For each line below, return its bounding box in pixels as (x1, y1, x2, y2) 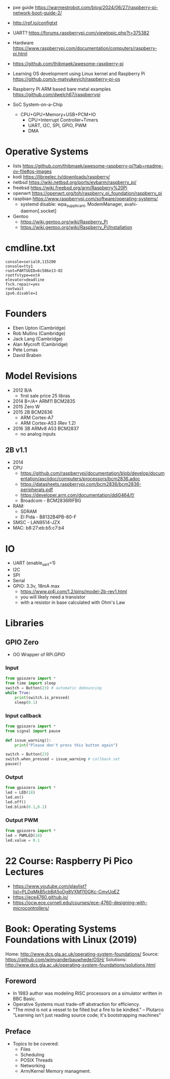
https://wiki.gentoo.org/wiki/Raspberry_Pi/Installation (20, 224, 133, 230)
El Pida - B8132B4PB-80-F (20, 514, 77, 520)
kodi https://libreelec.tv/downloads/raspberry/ (12, 173, 110, 179)
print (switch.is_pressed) (14, 695, 70, 700)
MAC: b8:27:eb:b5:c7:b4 (12, 525, 65, 531)
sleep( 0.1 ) (14, 699, 38, 705)
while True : (5, 690, 31, 696)
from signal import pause (5, 728, 60, 733)
